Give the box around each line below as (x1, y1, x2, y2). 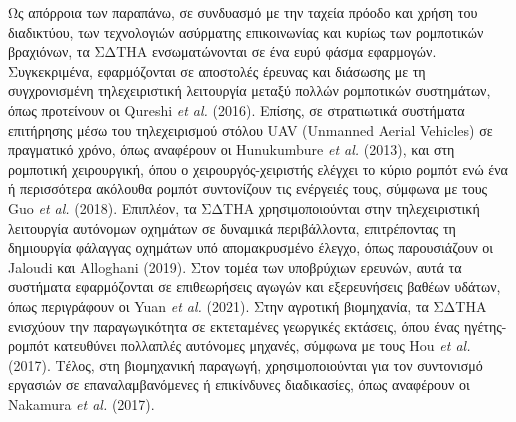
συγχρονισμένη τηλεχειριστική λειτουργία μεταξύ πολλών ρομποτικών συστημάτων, (8, 80, 491, 101)
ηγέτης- (463, 315, 507, 336)
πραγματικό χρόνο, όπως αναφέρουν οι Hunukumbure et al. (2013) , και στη (8, 139, 455, 160)
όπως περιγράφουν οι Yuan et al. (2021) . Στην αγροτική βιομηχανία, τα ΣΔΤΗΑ (8, 295, 487, 316)
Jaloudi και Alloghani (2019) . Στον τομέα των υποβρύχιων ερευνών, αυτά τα (8, 256, 462, 277)
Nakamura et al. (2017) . (8, 393, 155, 414)
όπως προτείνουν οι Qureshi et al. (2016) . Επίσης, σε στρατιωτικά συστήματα (8, 99, 465, 120)
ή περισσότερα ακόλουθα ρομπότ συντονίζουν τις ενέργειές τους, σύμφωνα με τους (8, 178, 488, 199)
